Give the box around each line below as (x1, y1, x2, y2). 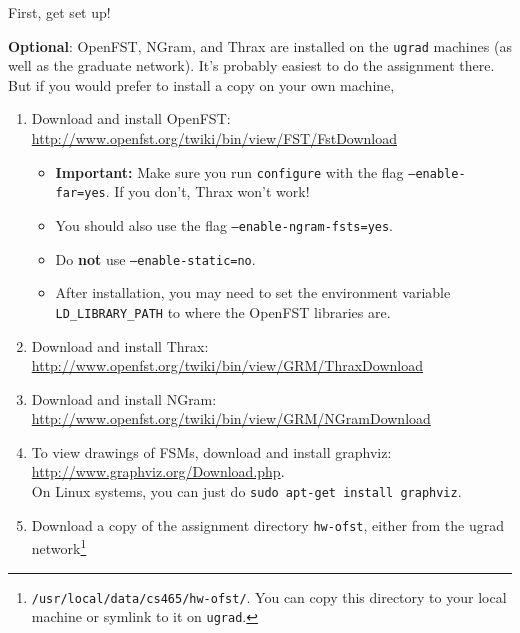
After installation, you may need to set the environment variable (55, 282, 451, 303)
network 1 (31, 535, 87, 559)
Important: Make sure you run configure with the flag (55, 161, 404, 182)
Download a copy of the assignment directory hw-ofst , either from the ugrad (31, 514, 505, 535)
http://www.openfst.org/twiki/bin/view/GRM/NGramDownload (31, 408, 431, 429)
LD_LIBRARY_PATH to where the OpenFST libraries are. (55, 301, 391, 322)
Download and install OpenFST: (31, 108, 231, 129)
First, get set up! (8, 2, 111, 22)
